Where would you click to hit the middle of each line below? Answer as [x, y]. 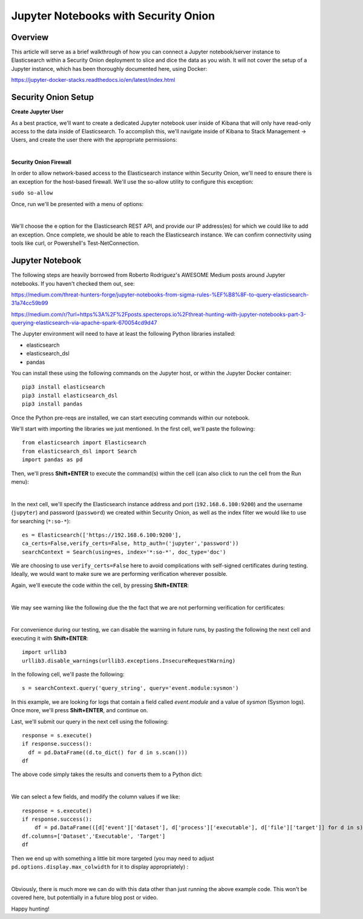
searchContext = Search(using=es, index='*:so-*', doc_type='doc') [124, 552]
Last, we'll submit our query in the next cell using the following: [90, 721]
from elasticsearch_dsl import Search [80, 451]
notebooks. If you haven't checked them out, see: [73, 283]
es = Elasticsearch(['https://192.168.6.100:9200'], [102, 535]
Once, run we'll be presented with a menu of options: [77, 204]
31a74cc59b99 [30, 303]
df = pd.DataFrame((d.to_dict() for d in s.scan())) [108, 752]
